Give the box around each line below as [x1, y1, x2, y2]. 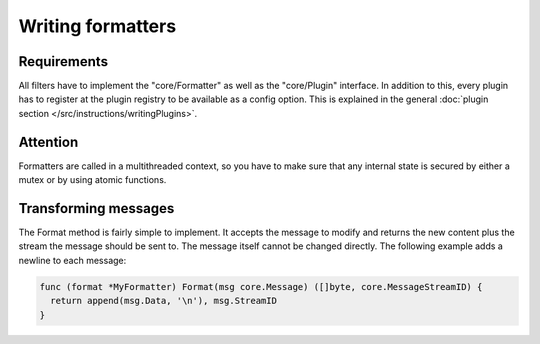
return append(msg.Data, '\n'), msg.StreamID [50, 295, 277, 307]
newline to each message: [18, 254, 127, 266]
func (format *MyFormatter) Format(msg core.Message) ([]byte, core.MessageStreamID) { [39, 281, 483, 292]
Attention [18, 133, 79, 150]
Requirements [18, 53, 109, 70]
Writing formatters [18, 15, 177, 37]
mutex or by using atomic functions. [18, 174, 167, 186]
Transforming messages [18, 200, 175, 217]
